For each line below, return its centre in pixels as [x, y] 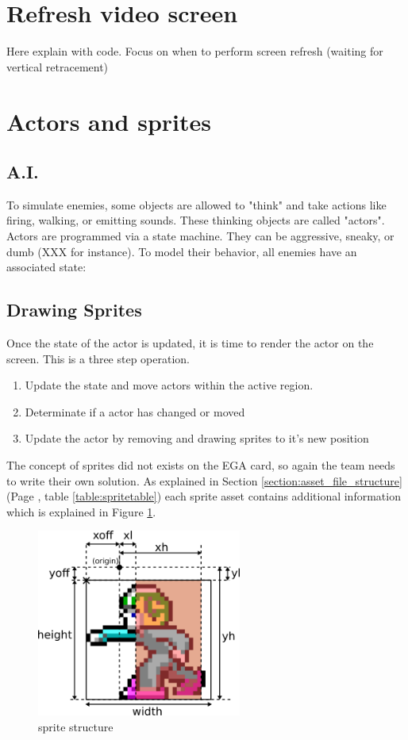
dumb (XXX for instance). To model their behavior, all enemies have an [182, 251]
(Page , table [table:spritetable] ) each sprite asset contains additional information [204, 496]
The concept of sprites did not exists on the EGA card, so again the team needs [201, 465]
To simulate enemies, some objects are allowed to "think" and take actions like [196, 204]
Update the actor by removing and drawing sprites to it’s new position [197, 438]
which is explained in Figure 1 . [81, 511]
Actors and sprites [109, 121]
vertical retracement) [58, 66]
